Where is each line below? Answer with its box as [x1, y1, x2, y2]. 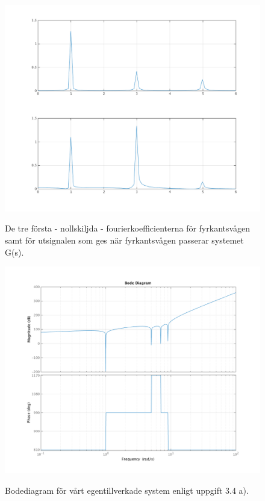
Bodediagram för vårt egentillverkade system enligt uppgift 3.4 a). [5, 484, 249, 496]
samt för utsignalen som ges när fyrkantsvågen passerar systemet [5, 234, 244, 247]
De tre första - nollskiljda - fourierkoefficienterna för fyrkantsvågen [5, 222, 251, 235]
